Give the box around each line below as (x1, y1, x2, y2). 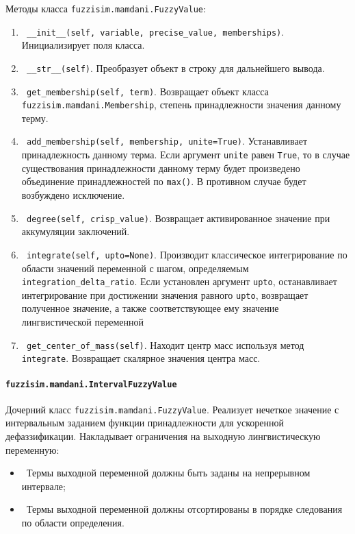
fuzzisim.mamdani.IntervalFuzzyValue (5, 379, 177, 389)
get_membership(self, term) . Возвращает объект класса (26, 84, 269, 98)
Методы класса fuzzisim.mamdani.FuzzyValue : (5, 1, 206, 15)
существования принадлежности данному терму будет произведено (21, 160, 300, 175)
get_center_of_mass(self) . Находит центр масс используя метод (26, 337, 304, 352)
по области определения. (21, 515, 124, 530)
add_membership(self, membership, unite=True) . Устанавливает (26, 134, 308, 148)
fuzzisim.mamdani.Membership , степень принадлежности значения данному (21, 97, 341, 112)
